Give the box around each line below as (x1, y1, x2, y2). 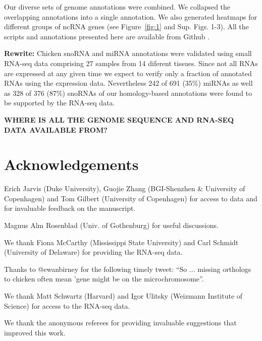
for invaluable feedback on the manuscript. (4, 203, 136, 213)
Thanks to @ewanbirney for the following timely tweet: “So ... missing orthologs (4, 263, 251, 274)
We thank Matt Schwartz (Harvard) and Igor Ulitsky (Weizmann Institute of (4, 291, 243, 301)
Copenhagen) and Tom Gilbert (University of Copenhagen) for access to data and (4, 193, 257, 203)
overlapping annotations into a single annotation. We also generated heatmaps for (4, 11, 257, 22)
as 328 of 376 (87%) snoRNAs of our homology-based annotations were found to (4, 87, 252, 98)
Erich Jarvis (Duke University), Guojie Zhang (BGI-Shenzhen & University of (4, 183, 245, 194)
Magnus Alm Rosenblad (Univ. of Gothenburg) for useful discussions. (4, 220, 219, 231)
